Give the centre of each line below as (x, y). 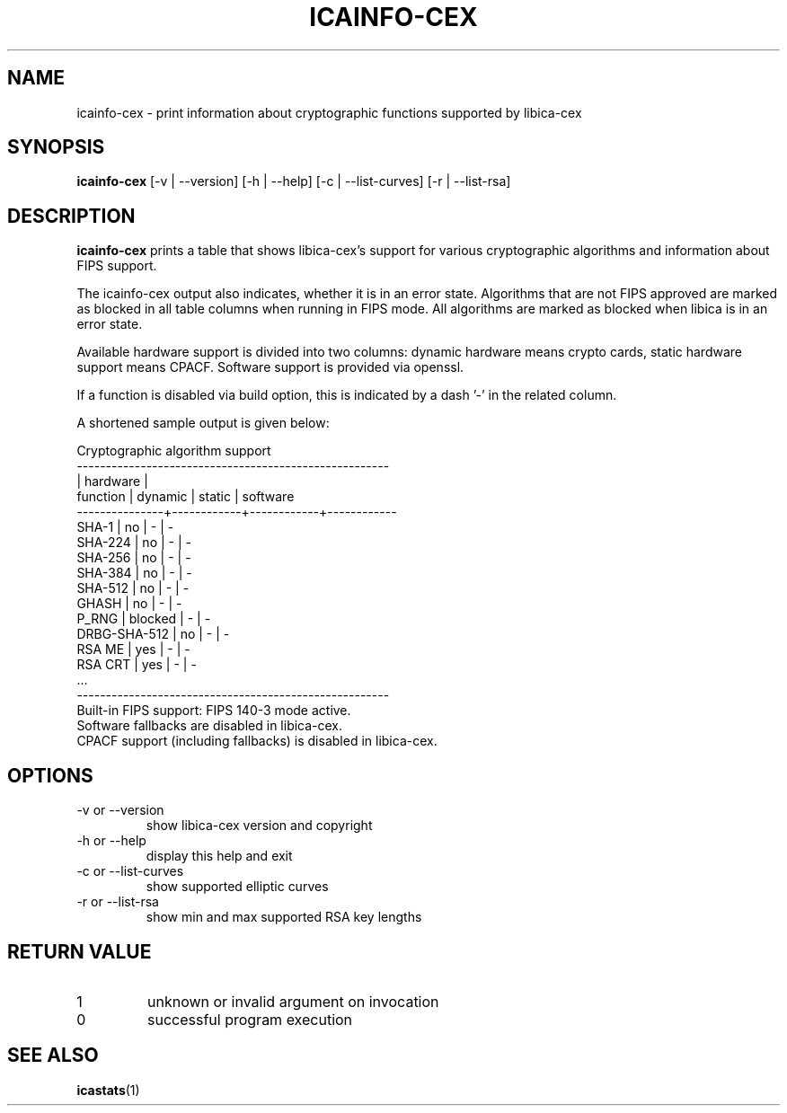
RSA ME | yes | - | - (133, 649)
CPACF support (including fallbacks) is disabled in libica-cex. (257, 741)
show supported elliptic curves (237, 887)
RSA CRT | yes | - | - (137, 665)
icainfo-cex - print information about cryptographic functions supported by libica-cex (329, 112)
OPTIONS (50, 775)
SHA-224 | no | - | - (134, 543)
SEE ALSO (53, 1056)
